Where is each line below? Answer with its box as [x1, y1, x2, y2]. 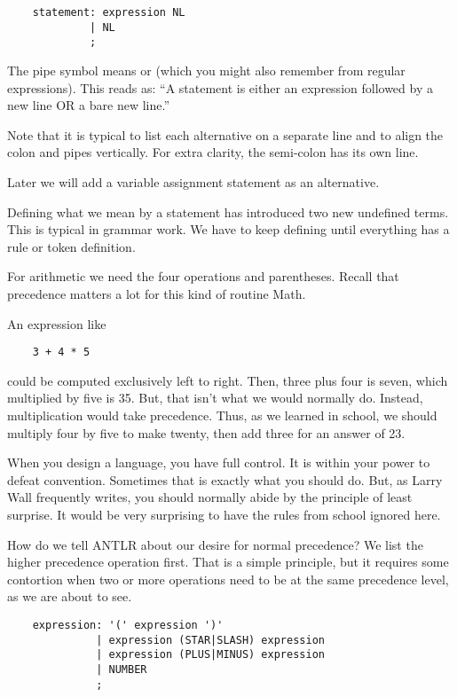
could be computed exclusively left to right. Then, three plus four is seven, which [7, 371, 448, 389]
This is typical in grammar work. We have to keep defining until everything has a [7, 220, 450, 239]
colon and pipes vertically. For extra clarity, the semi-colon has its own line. [7, 143, 419, 161]
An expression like [7, 314, 106, 333]
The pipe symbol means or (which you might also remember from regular [7, 60, 406, 79]
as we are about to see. [7, 587, 132, 606]
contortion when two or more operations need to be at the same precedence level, [7, 569, 449, 588]
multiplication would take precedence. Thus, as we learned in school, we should [7, 405, 437, 424]
